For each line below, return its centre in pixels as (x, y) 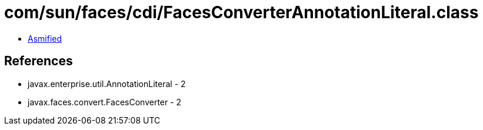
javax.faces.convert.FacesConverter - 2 (105, 102)
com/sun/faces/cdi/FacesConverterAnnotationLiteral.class (241, 12)
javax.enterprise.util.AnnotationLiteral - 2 (107, 84)
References (39, 61)
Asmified (45, 38)
